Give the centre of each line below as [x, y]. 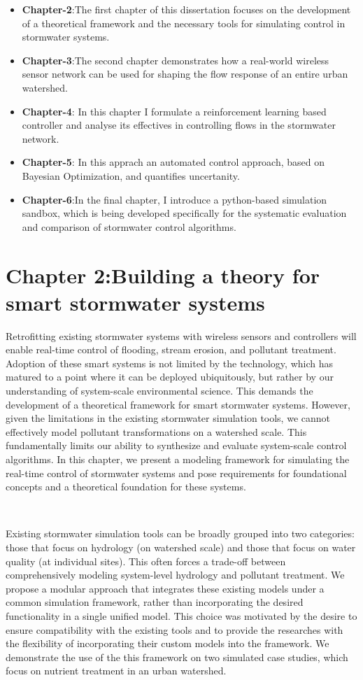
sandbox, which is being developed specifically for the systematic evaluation [184, 213]
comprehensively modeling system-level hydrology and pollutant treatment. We [175, 575]
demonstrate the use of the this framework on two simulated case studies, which [177, 657]
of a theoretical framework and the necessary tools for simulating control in [184, 23]
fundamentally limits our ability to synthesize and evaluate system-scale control [176, 445]
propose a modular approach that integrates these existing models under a [165, 588]
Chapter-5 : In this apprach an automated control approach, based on [173, 162]
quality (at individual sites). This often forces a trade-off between [146, 561]
